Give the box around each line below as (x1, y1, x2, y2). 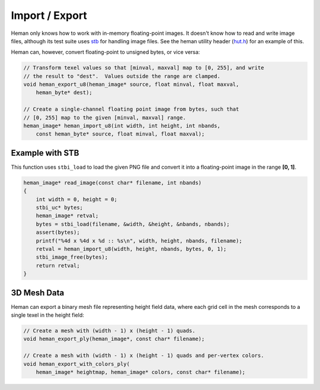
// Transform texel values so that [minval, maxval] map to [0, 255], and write (23, 65, 264, 71)
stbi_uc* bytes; (36, 204, 83, 211)
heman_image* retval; (36, 212, 99, 219)
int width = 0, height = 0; (36, 196, 118, 202)
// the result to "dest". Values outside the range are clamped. (23, 73, 220, 79)
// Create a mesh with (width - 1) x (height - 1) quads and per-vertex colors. (23, 352, 264, 359)
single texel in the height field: (11, 311, 84, 319)
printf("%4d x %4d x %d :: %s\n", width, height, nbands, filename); (36, 237, 242, 244)
